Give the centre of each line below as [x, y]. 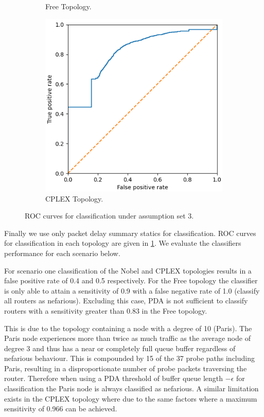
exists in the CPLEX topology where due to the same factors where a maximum [131, 398]
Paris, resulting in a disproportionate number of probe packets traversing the [126, 368]
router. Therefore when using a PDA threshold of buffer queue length [114, 378]
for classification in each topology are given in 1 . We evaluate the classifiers [123, 243]
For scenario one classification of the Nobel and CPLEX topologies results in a [128, 270]
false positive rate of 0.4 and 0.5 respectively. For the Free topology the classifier [131, 280]
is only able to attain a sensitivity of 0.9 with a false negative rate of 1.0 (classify [132, 290]
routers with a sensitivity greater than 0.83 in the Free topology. [106, 310]
